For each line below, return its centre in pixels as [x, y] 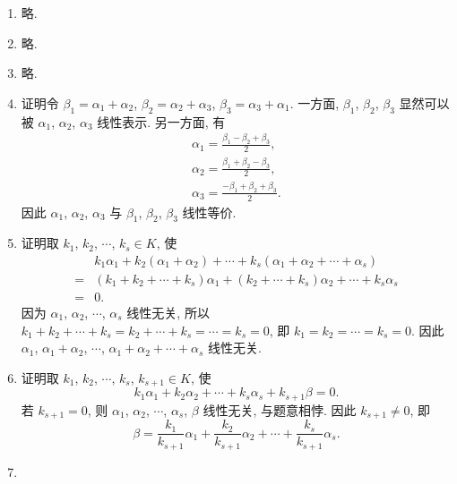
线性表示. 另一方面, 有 [161, 121]
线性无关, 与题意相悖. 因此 [280, 409]
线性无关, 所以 [168, 313]
